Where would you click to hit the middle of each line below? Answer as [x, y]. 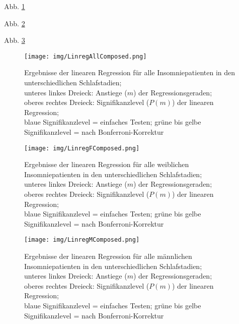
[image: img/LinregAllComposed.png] [86, 56]
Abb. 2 [15, 23]
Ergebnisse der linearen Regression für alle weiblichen [107, 164]
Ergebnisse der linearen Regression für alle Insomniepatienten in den [130, 72]
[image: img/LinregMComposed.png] [82, 240]
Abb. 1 [15, 6]
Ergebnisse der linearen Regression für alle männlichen [108, 256]
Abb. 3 [15, 40]
